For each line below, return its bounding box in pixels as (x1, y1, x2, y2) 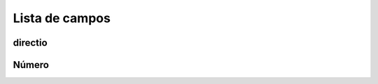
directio (13, 37, 48, 49)
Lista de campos (13, 10, 111, 26)
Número (13, 59, 49, 71)
